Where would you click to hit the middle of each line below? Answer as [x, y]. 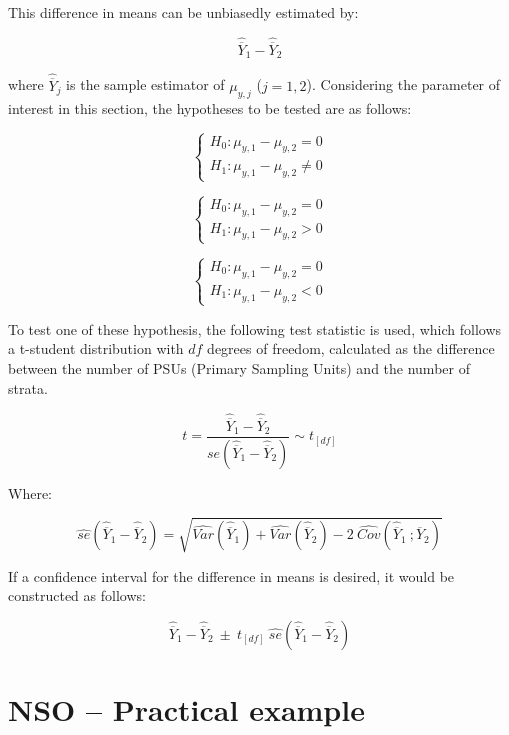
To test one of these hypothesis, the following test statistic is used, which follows [255, 328]
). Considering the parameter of [403, 84]
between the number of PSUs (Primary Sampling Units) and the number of [239, 367]
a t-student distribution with [96, 348]
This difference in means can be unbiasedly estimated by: [183, 12]
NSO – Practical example [186, 709]
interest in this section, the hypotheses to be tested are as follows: [210, 107]
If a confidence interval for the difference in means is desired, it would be [231, 575]
